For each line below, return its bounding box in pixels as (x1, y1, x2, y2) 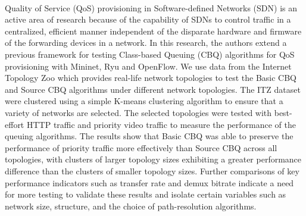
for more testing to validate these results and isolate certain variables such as (5, 188, 286, 201)
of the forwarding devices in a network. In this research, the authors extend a (5, 36, 287, 49)
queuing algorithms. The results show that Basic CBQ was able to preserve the (5, 130, 293, 142)
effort (5, 118, 24, 130)
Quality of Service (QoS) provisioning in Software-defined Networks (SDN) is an (5, 1, 298, 14)
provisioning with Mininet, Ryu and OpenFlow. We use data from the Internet (5, 60, 292, 72)
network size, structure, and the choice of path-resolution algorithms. (5, 199, 257, 212)
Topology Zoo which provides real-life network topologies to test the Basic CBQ (5, 71, 296, 84)
